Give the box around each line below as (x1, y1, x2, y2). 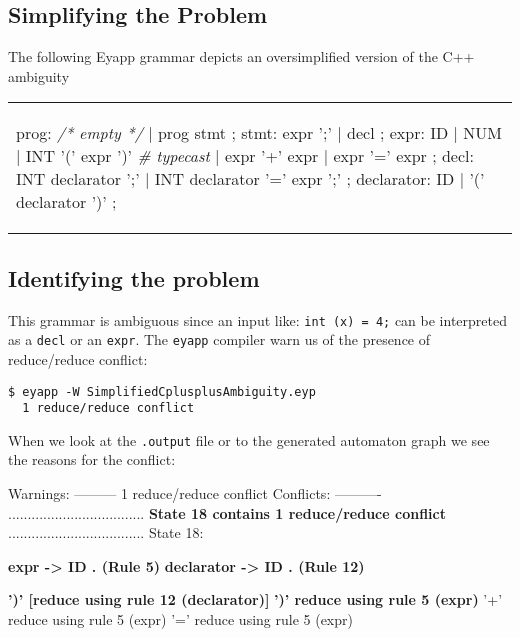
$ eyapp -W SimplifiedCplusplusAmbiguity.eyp (8, 384, 316, 399)
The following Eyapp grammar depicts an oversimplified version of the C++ (8, 46, 475, 67)
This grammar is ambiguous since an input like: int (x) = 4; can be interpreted (8, 309, 507, 330)
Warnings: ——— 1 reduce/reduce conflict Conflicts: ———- (8, 483, 382, 504)
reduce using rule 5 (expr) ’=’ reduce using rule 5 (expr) (8, 609, 353, 630)
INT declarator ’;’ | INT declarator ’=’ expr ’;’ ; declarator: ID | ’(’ (16, 167, 485, 191)
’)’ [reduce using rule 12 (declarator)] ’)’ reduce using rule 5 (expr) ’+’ (8, 589, 503, 610)
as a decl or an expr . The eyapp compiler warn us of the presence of (8, 329, 431, 350)
